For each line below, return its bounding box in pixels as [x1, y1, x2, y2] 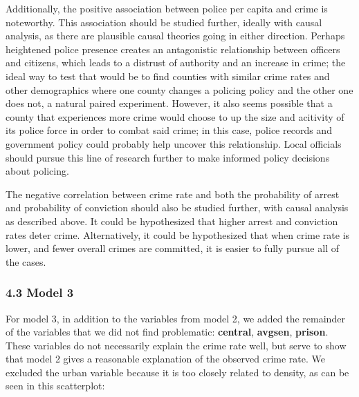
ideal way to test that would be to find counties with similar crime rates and [6, 68, 330, 83]
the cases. [6, 254, 46, 269]
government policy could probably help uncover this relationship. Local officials [6, 136, 342, 151]
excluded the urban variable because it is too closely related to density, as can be [6, 365, 349, 379]
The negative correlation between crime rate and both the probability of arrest [6, 186, 340, 201]
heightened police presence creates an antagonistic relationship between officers [6, 41, 340, 56]
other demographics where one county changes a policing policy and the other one [6, 82, 353, 97]
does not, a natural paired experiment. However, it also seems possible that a [6, 96, 333, 110]
